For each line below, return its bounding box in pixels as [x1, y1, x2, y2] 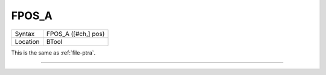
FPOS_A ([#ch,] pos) [46, 29, 105, 38]
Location [14, 37, 40, 46]
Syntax [14, 29, 35, 38]
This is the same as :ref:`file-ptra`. [11, 49, 96, 56]
